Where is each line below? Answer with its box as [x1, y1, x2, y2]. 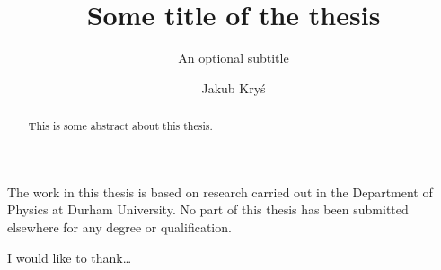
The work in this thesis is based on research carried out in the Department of [7, 182, 433, 201]
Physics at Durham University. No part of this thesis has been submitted [7, 200, 409, 219]
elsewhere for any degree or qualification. [7, 217, 232, 236]
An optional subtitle [178, 48, 289, 67]
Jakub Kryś [201, 78, 266, 97]
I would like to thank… [7, 248, 132, 266]
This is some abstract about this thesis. [28, 118, 213, 134]
